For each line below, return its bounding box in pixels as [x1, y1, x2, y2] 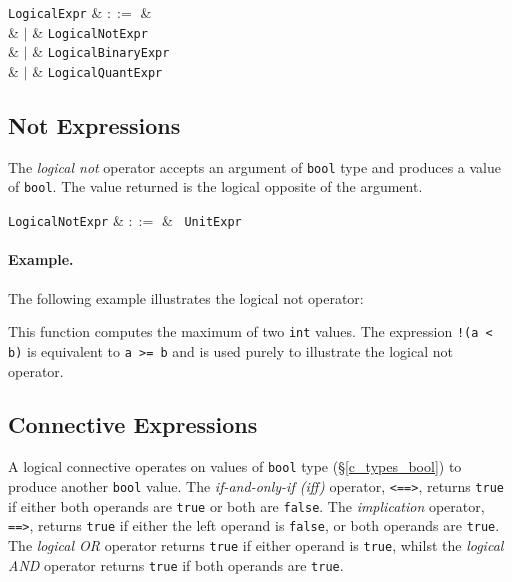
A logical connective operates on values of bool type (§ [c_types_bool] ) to [8, 456, 462, 477]
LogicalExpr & [8, 2, 103, 22]
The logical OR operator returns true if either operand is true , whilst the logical [8, 534, 504, 555]
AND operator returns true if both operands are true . [8, 554, 344, 575]
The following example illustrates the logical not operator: [8, 287, 364, 308]
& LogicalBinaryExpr [32, 41, 170, 62]
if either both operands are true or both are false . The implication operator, [8, 495, 485, 516]
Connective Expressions [8, 409, 258, 440]
